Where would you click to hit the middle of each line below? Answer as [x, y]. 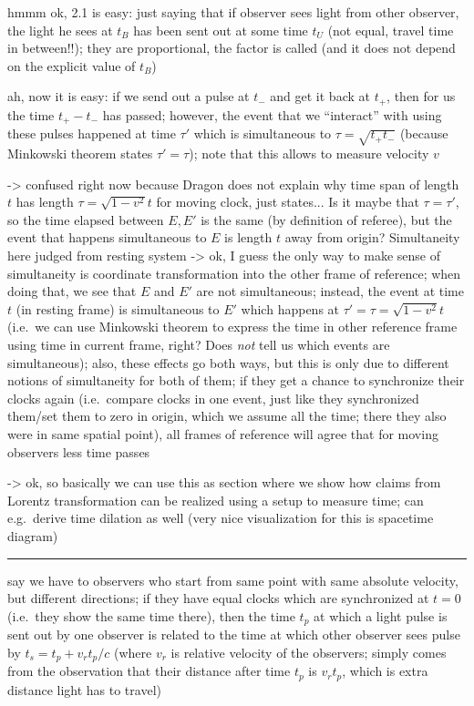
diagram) [33, 535]
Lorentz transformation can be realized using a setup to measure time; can [216, 500]
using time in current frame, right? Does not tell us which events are [199, 344]
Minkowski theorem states [80, 153]
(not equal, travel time [391, 30]
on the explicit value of [72, 65]
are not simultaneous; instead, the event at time [330, 291]
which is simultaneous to [263, 133]
